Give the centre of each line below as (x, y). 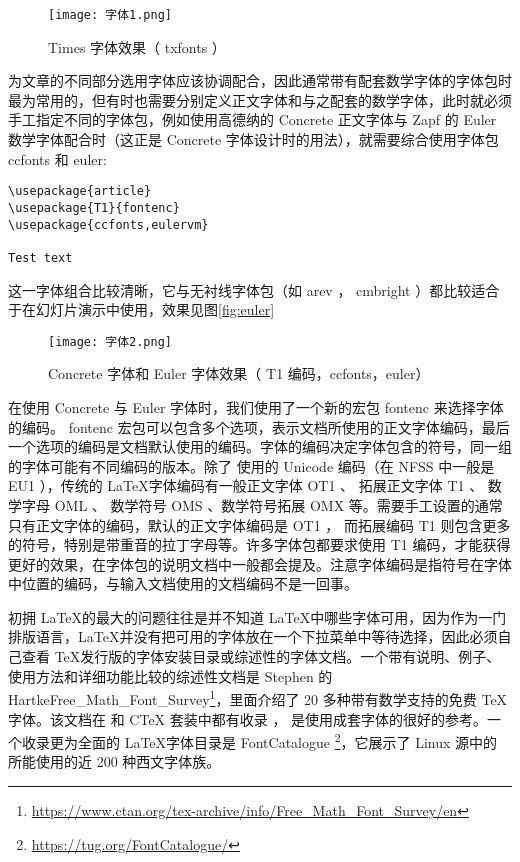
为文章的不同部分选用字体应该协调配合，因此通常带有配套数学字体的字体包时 (260, 80)
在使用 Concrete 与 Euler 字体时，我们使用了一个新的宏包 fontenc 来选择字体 (256, 406)
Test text (40, 257)
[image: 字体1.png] (110, 15)
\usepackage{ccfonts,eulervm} (108, 224)
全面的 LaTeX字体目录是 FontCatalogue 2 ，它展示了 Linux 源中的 (287, 740)
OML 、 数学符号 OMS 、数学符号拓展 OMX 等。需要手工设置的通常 (278, 504)
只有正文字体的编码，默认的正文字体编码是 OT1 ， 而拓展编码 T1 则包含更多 (259, 524)
